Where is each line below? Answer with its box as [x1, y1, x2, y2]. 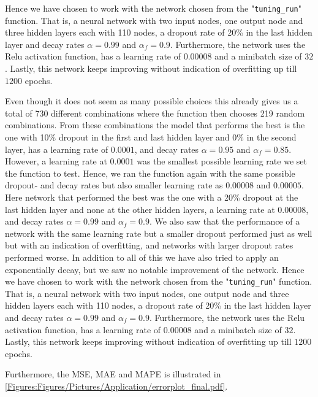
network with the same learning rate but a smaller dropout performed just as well [5, 226, 312, 239]
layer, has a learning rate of [5, 142, 108, 155]
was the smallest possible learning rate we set [137, 155, 307, 168]
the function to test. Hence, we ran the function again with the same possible [5, 166, 295, 179]
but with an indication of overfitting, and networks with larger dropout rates [5, 239, 293, 252]
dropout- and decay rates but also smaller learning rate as [5, 179, 223, 191]
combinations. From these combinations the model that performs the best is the [5, 118, 305, 131]
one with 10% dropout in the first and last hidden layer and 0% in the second [5, 131, 297, 143]
